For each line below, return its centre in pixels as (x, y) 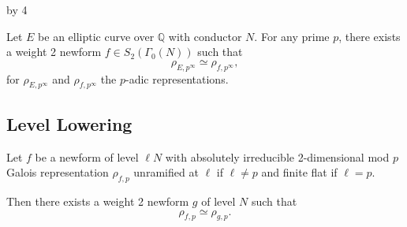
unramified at (166, 172)
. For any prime (292, 36)
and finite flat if (299, 172)
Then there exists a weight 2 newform (98, 201)
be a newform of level (87, 156)
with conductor (205, 36)
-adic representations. (177, 78)
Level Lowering (69, 123)
